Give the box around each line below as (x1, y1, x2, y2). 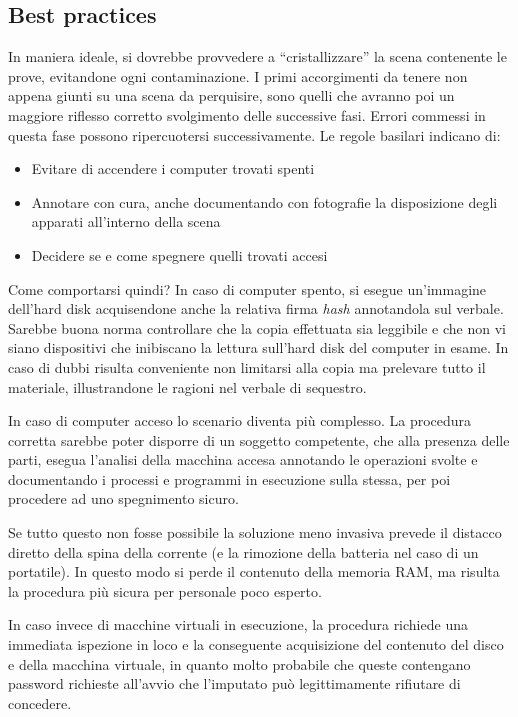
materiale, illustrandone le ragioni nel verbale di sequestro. (8, 376, 367, 397)
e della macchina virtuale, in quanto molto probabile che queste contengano (8, 653, 471, 674)
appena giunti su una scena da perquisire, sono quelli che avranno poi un (8, 85, 455, 106)
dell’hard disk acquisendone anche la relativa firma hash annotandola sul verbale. (8, 298, 504, 319)
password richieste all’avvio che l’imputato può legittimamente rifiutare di (8, 673, 461, 694)
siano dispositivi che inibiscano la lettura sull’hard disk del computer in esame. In (8, 337, 509, 358)
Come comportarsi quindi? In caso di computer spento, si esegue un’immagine (8, 278, 487, 299)
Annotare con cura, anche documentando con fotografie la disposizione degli (31, 191, 498, 212)
